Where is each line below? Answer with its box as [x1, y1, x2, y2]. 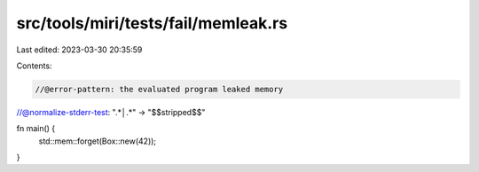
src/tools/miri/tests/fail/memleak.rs [16, 13, 288, 33]
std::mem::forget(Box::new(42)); [38, 136, 157, 146]
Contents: [16, 60, 52, 71]
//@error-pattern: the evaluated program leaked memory [35, 84, 284, 94]
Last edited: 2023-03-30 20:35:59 [16, 44, 143, 55]
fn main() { [16, 123, 56, 134]
